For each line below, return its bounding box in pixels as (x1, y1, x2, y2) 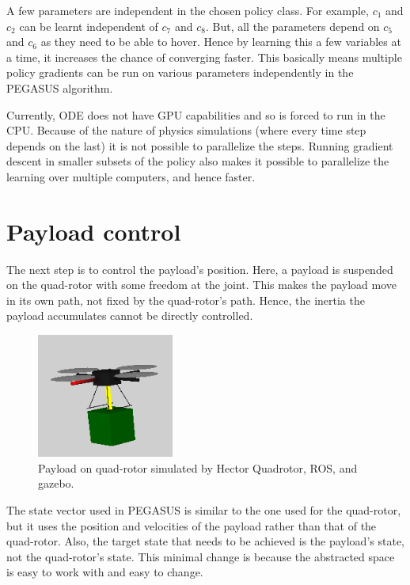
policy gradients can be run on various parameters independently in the (6, 64, 354, 81)
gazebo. (38, 475, 74, 492)
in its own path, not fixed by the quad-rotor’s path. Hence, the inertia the (6, 291, 365, 308)
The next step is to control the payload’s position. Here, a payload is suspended (6, 260, 393, 277)
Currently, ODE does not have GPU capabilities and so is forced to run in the (6, 106, 385, 123)
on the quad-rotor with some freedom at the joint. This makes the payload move (6, 276, 397, 293)
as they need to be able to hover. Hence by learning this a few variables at (40, 33, 401, 50)
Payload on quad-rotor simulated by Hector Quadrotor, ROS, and (38, 459, 358, 476)
